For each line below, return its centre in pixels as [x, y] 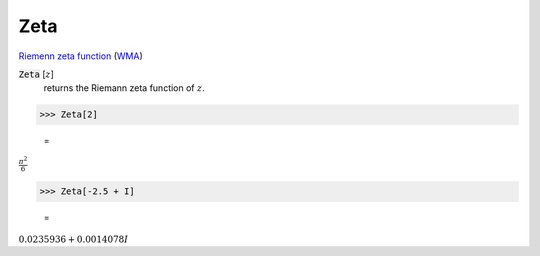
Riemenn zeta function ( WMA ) [81, 56]
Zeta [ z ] [36, 74]
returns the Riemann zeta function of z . [124, 88]
